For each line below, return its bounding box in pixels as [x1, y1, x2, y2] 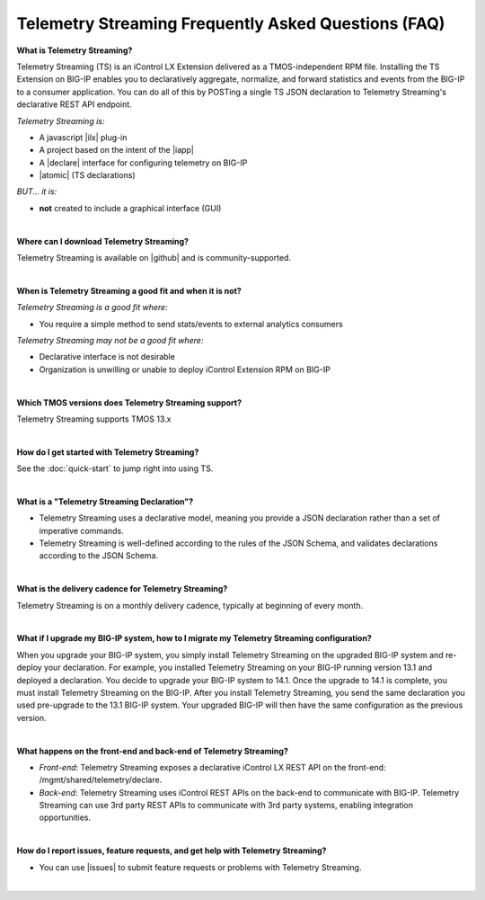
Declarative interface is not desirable [39, 352, 175, 362]
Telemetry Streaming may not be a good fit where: [16, 334, 204, 345]
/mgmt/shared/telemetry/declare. [39, 774, 163, 786]
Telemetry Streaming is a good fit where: [16, 302, 168, 313]
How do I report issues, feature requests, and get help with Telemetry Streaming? [16, 845, 327, 856]
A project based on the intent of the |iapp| [39, 145, 195, 156]
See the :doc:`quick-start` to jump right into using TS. [16, 463, 214, 474]
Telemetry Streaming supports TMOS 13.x [16, 414, 172, 424]
